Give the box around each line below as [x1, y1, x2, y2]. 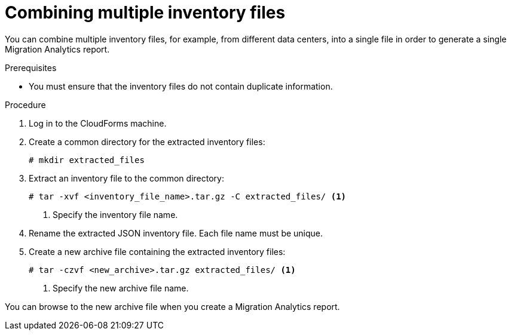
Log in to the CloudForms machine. [29, 118, 167, 128]
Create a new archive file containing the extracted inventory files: [29, 246, 286, 257]
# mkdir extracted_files [29, 155, 145, 165]
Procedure [5, 99, 46, 110]
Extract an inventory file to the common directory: [29, 173, 224, 183]
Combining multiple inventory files [5, 2, 286, 23]
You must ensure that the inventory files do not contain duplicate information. [29, 81, 333, 91]
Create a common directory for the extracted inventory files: [29, 136, 265, 147]
